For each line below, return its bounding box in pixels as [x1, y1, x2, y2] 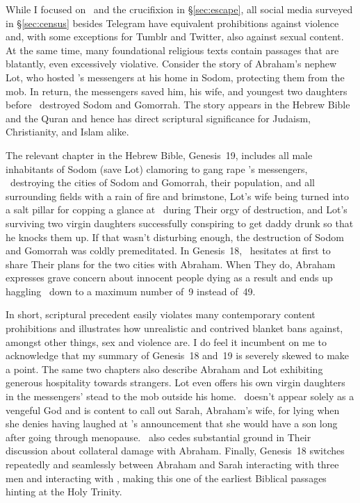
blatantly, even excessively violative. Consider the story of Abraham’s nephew [6, 56, 337, 71]
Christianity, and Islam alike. [6, 124, 129, 139]
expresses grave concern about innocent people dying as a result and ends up [6, 270, 333, 285]
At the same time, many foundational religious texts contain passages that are [6, 42, 339, 57]
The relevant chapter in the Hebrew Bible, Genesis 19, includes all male [6, 147, 313, 162]
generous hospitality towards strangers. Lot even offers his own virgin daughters [6, 375, 345, 390]
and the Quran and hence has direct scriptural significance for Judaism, [6, 110, 311, 125]
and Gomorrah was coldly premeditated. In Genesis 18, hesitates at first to [6, 243, 331, 258]
